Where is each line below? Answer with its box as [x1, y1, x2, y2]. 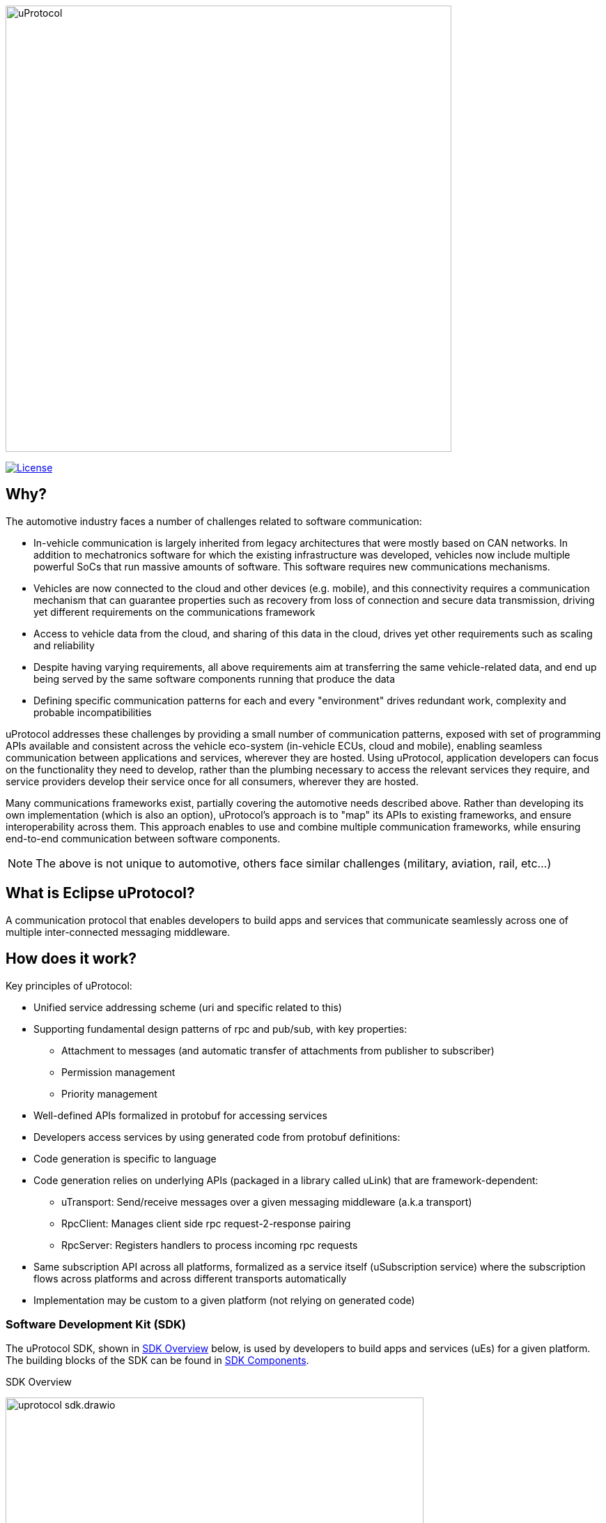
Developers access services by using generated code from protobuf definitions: [33, 1130, 401, 1143]
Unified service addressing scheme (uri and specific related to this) [33, 1001, 342, 1013]
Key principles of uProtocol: [6, 979, 132, 992]
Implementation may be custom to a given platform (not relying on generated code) [33, 1294, 415, 1306]
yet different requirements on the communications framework [33, 605, 316, 618]
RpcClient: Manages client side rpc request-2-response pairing [61, 1217, 351, 1229]
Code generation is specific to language [33, 1152, 217, 1165]
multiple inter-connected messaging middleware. [6, 925, 231, 938]
